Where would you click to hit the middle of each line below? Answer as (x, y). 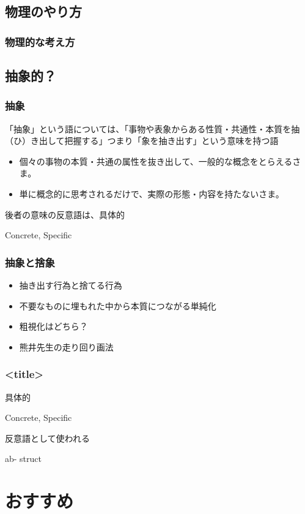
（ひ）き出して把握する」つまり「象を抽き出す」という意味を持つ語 (142, 141)
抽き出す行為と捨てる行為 (71, 285)
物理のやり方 (43, 11)
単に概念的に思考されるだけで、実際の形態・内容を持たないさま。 (152, 194)
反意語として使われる (47, 438)
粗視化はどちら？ (53, 326)
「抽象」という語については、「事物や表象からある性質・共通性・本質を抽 (152, 128)
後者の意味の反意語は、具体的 (65, 214)
